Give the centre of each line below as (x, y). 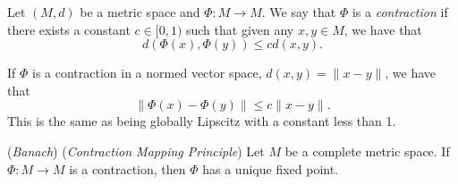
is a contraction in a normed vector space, (147, 73)
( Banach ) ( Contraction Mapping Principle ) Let (136, 151)
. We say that (299, 12)
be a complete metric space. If (367, 151)
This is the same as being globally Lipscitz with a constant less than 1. (202, 121)
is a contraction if (400, 12)
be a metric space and (140, 12)
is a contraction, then (127, 168)
